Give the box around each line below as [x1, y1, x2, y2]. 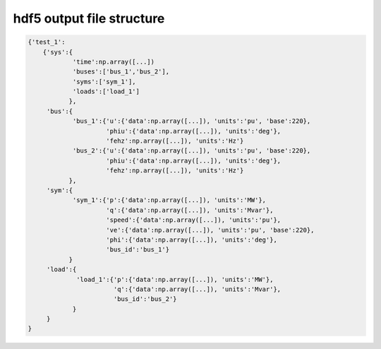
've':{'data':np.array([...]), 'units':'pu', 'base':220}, [106, 226, 315, 234]
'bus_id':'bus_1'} [106, 246, 169, 254]
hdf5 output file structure [13, 11, 165, 26]
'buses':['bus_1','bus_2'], [72, 68, 169, 76]
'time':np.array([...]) [72, 57, 155, 66]
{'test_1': [28, 38, 66, 46]
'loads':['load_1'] [72, 88, 140, 95]
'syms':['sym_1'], [72, 78, 137, 85]
